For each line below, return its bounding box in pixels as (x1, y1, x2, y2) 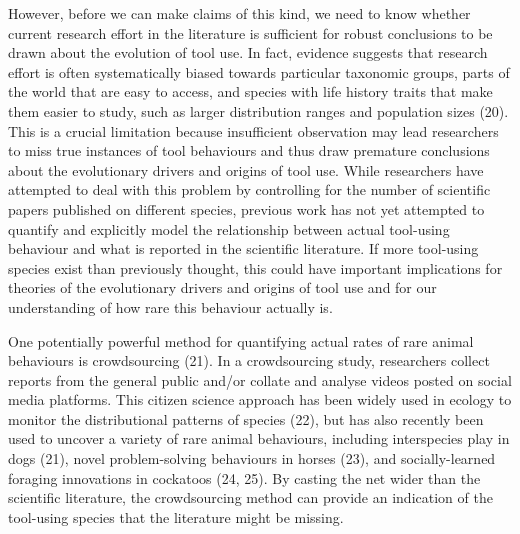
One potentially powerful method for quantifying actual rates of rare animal (8, 330, 474, 351)
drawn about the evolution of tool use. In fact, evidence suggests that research (8, 42, 488, 63)
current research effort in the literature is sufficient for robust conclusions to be (8, 22, 493, 43)
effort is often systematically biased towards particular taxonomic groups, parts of (8, 61, 510, 82)
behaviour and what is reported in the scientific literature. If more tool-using (8, 238, 479, 259)
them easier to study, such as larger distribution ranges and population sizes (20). (8, 100, 509, 121)
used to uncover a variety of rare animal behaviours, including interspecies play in (8, 428, 510, 449)
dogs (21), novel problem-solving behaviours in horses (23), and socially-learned (8, 448, 496, 469)
